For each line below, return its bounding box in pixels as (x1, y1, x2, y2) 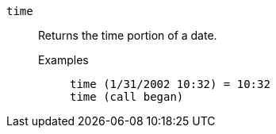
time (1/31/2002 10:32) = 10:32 (70, 78, 270, 90)
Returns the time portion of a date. (38, 29, 217, 42)
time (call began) (70, 90, 184, 103)
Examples (38, 53, 89, 67)
